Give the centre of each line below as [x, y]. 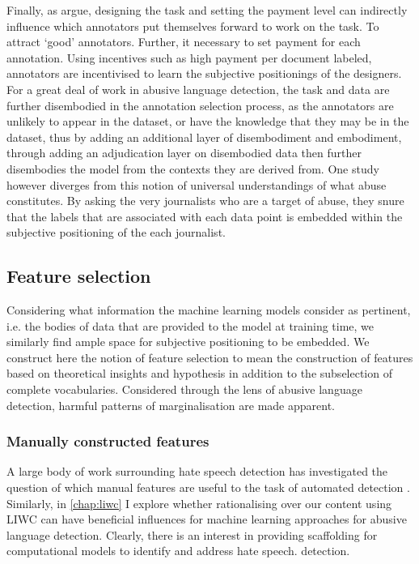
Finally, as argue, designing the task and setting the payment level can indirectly [207, 10]
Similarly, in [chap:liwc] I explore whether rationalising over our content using [199, 503]
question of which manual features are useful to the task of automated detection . [208, 487]
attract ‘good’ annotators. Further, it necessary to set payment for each [184, 42]
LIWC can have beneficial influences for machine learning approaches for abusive [207, 519]
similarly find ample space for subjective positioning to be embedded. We [188, 342]
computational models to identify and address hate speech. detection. [178, 551]
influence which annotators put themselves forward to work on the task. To [193, 26]
